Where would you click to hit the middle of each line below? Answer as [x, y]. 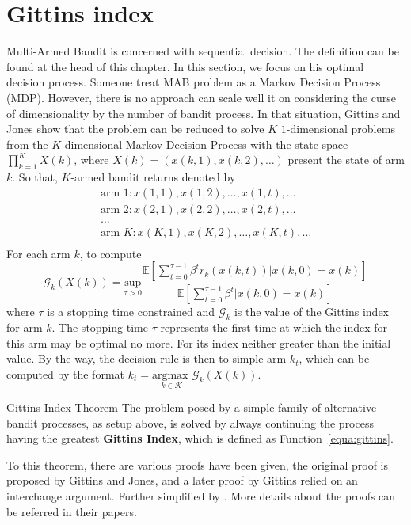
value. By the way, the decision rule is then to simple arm [147, 358]
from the [27, 144]
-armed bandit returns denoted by [153, 177]
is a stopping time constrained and [131, 312]
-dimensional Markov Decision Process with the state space [205, 144]
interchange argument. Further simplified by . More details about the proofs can [201, 496]
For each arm [38, 253]
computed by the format [65, 373]
